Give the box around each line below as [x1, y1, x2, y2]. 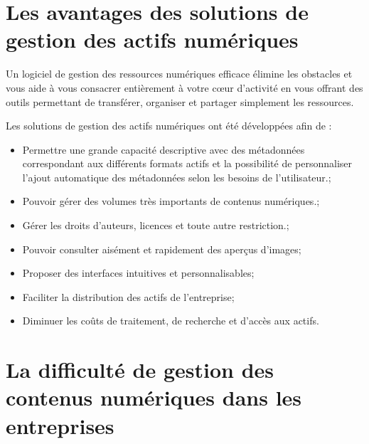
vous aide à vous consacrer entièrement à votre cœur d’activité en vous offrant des [6, 80, 363, 95]
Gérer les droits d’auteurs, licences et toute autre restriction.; [22, 218, 289, 233]
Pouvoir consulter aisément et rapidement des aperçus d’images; [22, 241, 301, 256]
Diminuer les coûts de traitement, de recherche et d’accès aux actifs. [22, 313, 319, 328]
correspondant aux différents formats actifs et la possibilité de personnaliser [22, 156, 353, 171]
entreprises [6, 411, 114, 440]
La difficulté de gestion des [6, 355, 274, 384]
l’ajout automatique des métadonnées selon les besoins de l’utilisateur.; [22, 169, 331, 184]
